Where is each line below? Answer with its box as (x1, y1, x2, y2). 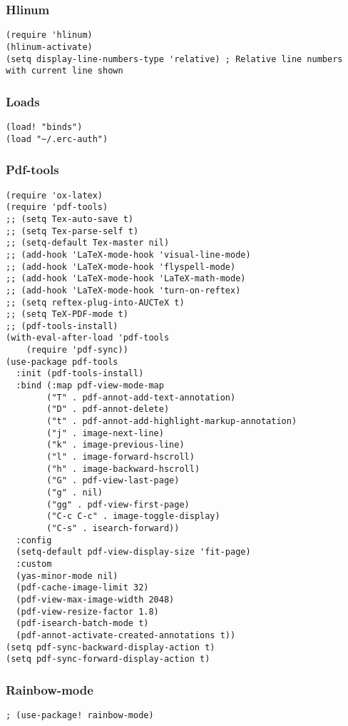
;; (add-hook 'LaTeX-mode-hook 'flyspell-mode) (6, 261, 236, 272)
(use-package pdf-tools (6, 356, 118, 367)
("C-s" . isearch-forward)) (46, 523, 180, 533)
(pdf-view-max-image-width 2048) (16, 594, 175, 605)
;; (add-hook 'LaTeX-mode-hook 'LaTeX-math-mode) (6, 273, 246, 284)
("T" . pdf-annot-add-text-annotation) (46, 392, 236, 403)
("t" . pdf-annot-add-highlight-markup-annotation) (46, 416, 297, 427)
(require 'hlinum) (6, 30, 93, 41)
